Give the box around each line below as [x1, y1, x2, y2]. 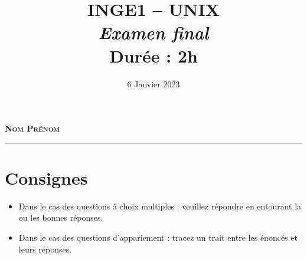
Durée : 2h [109, 43, 198, 67]
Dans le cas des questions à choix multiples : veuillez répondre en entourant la [18, 199, 302, 212]
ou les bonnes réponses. [18, 211, 103, 224]
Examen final [98, 20, 209, 45]
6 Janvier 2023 [127, 77, 180, 90]
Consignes [5, 165, 88, 189]
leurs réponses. [18, 242, 72, 255]
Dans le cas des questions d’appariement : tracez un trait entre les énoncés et [18, 231, 298, 243]
